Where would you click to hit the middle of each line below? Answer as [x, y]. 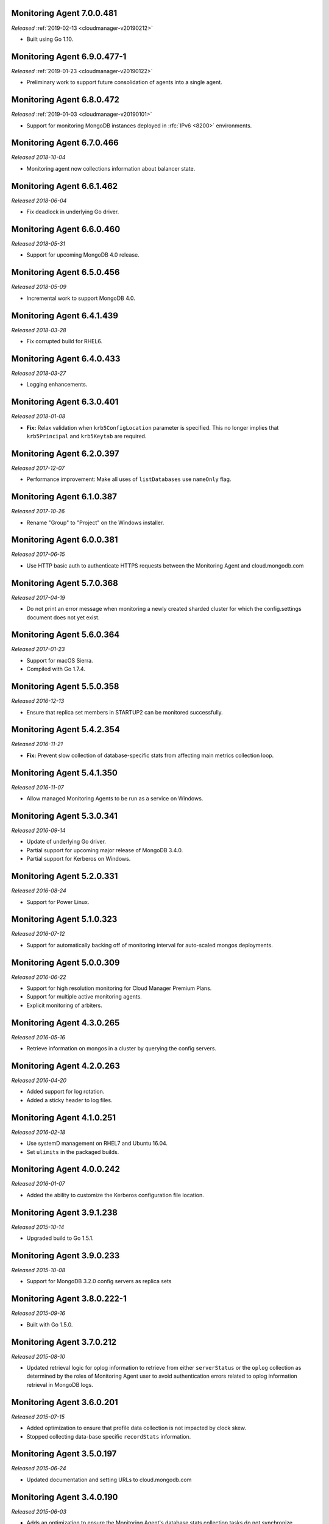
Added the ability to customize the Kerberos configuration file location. [115, 1195]
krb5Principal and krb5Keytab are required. [87, 436]
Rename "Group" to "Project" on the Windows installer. [95, 522]
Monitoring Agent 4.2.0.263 [66, 1066]
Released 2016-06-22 [39, 977]
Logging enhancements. [57, 385]
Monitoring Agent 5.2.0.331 [65, 876]
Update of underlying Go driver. [66, 842]
